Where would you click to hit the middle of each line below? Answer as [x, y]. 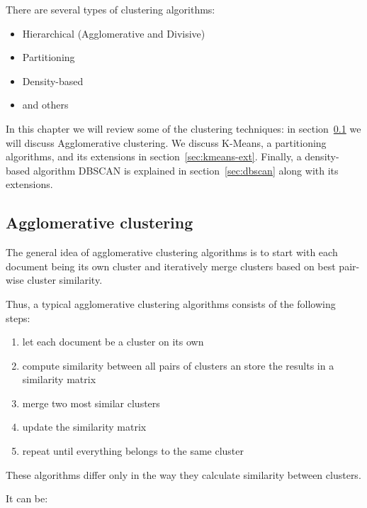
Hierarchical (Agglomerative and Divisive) [114, 33]
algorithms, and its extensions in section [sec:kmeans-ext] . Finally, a [154, 156]
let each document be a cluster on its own [113, 342]
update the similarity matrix [84, 427]
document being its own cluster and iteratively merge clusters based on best [171, 266]
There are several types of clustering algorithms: [111, 9]
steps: [18, 317]
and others [45, 105]
